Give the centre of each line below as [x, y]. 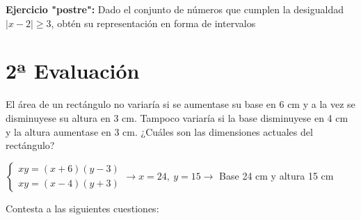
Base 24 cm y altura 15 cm [276, 175]
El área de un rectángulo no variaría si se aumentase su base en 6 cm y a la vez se [180, 104]
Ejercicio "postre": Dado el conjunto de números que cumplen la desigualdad [175, 9]
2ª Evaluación [73, 71]
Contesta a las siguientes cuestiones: [82, 208]
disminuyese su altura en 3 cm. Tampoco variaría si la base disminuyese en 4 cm [177, 117]
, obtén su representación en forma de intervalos [153, 23]
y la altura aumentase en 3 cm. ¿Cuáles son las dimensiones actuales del [159, 131]
